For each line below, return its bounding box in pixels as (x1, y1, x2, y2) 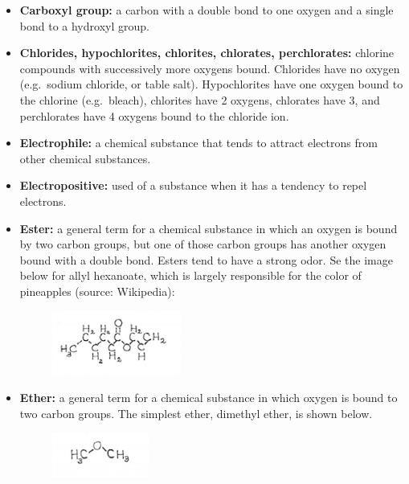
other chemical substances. (19, 150, 151, 166)
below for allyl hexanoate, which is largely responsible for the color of (19, 267, 362, 284)
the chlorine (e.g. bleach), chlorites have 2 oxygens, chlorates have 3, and (19, 91, 380, 108)
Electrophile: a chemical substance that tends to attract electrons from (19, 134, 378, 151)
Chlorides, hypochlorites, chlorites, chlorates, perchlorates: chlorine (19, 44, 395, 61)
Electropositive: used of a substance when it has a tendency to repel (19, 177, 367, 194)
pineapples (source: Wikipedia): (19, 282, 175, 299)
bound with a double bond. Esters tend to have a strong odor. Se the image (19, 251, 393, 268)
